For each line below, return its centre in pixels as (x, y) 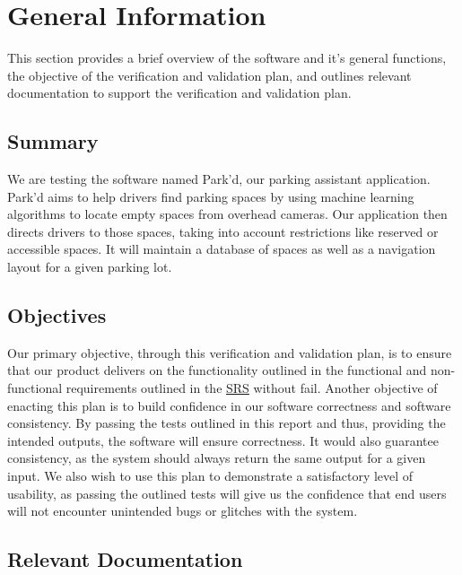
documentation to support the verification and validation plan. (179, 93)
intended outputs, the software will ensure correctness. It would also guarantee (223, 440)
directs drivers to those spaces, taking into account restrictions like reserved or (223, 231)
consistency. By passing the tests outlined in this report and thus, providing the (227, 423)
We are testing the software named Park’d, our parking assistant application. (219, 179)
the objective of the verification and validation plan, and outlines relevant (209, 75)
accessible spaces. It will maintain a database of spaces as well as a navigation (222, 249)
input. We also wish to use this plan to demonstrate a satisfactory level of (210, 476)
